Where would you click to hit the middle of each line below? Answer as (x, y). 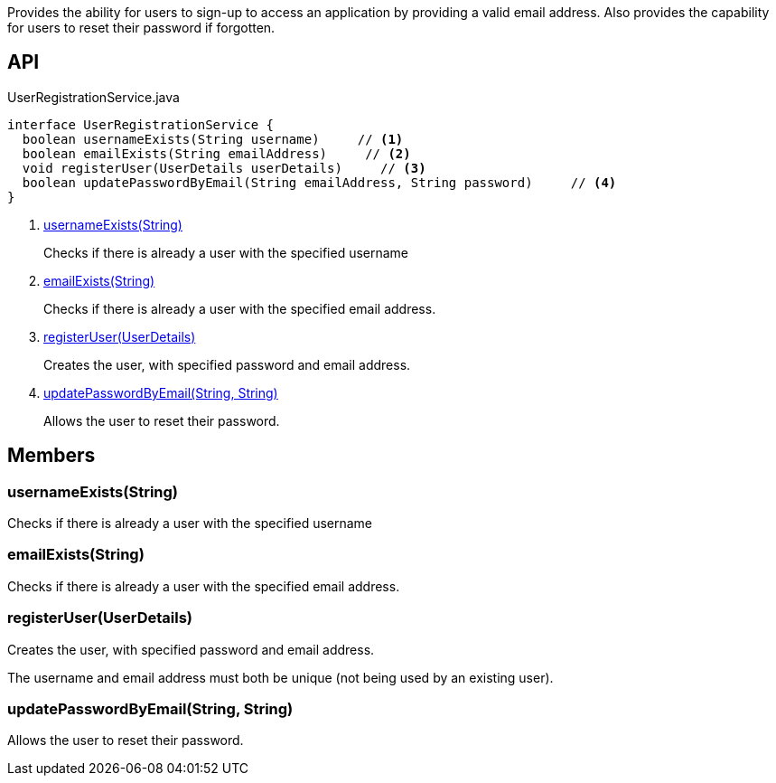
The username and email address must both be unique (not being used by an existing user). (280, 677)
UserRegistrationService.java (93, 97)
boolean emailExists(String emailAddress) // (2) (216, 153)
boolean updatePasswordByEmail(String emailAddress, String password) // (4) (319, 182)
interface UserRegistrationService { (141, 124)
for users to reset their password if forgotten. (141, 28)
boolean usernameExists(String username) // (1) (213, 139)
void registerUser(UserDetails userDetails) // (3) (224, 168)
